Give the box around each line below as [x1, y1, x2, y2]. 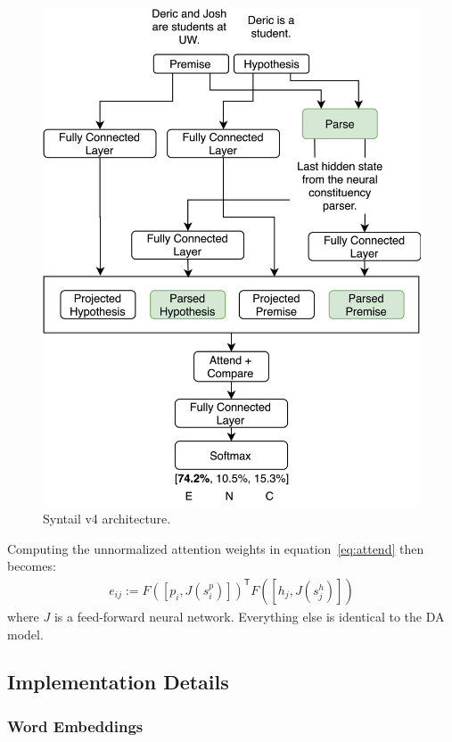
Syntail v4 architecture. [43, 509, 171, 528]
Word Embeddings [7, 714, 144, 737]
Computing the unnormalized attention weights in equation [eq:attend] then [7, 539, 424, 557]
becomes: [7, 556, 56, 575]
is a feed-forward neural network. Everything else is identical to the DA [53, 606, 445, 625]
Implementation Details [7, 668, 229, 696]
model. [7, 624, 44, 643]
